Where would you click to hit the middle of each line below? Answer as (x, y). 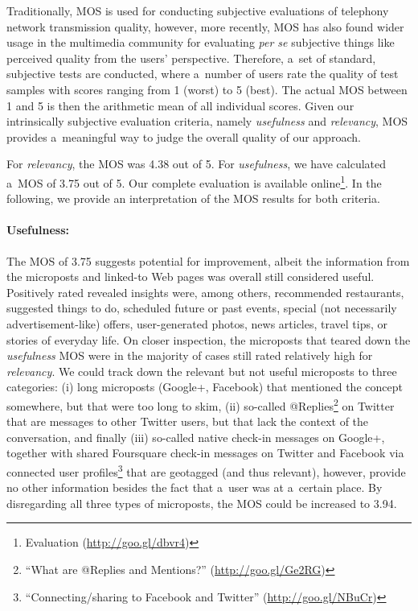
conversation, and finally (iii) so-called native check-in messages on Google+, (196, 437)
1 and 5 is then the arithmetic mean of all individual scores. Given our (180, 105)
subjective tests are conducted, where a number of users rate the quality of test (203, 74)
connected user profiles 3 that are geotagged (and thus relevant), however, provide (206, 470)
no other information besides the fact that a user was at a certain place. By (195, 487)
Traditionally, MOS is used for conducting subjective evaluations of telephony (198, 10)
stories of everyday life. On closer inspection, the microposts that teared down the (209, 339)
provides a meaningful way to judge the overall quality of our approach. (184, 136)
